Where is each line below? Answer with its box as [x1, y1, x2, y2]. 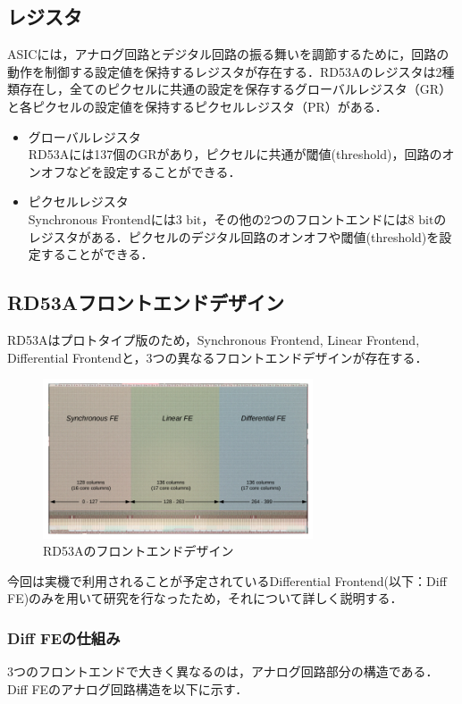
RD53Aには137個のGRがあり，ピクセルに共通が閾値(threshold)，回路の [28, 145, 442, 163]
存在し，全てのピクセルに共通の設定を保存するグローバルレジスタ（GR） [19, 80, 452, 98]
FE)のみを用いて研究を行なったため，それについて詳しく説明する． [7, 589, 403, 608]
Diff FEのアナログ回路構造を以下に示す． [7, 679, 248, 698]
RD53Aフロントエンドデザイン [7, 289, 285, 316]
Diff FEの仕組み [7, 626, 121, 649]
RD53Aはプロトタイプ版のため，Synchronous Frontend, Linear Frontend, [7, 330, 420, 348]
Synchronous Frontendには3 [28, 209, 182, 228]
